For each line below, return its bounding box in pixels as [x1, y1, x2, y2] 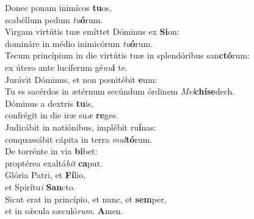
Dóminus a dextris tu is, [5, 96, 94, 109]
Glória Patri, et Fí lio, [5, 168, 86, 181]
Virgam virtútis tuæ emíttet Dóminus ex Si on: [5, 25, 180, 38]
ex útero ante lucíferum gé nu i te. [5, 60, 128, 73]
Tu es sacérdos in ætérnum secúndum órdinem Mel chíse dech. [5, 85, 235, 98]
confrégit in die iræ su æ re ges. [5, 109, 118, 121]
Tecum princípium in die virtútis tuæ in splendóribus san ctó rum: [5, 49, 250, 62]
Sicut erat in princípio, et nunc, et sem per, [5, 192, 167, 205]
